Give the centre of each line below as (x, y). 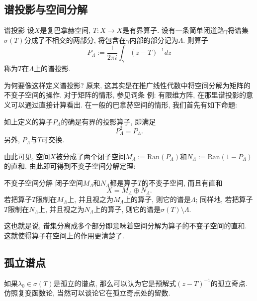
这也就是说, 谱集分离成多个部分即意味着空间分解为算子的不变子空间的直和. (126, 226)
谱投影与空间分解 (46, 9)
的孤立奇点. (229, 283)
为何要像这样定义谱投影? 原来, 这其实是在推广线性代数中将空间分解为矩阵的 (127, 85)
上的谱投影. (52, 68)
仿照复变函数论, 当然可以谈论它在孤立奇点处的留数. (87, 293)
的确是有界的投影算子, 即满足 (108, 121)
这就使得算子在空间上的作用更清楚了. (64, 235)
